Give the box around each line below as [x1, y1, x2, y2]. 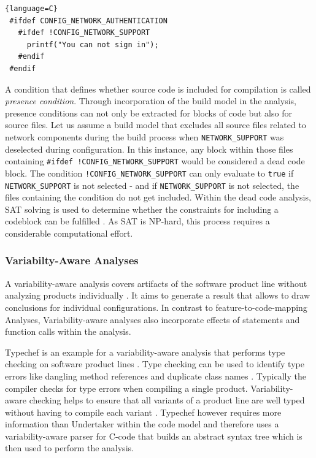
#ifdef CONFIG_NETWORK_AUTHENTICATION [9, 16, 168, 25]
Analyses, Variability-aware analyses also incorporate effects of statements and [5, 313, 300, 326]
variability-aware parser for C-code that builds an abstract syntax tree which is [5, 429, 303, 442]
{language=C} [5, 4, 58, 13]
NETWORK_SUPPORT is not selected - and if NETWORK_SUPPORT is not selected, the [5, 178, 299, 191]
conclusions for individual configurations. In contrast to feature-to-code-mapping [5, 300, 307, 313]
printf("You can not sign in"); [26, 40, 159, 49]
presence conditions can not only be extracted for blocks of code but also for [5, 106, 292, 119]
